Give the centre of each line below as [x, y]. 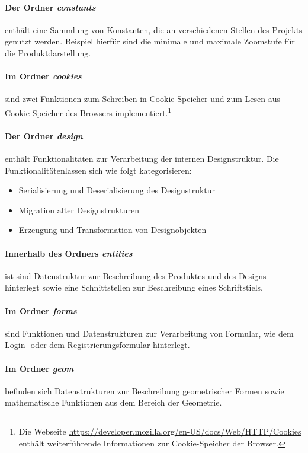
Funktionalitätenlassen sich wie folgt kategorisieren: [98, 170]
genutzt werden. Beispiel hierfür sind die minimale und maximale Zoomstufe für [150, 41]
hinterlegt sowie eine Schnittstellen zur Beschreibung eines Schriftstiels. [134, 287]
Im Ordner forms [41, 310]
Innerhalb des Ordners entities [69, 253]
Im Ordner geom [39, 368]
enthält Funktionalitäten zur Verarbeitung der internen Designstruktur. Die [142, 159]
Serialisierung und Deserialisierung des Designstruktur [117, 190]
